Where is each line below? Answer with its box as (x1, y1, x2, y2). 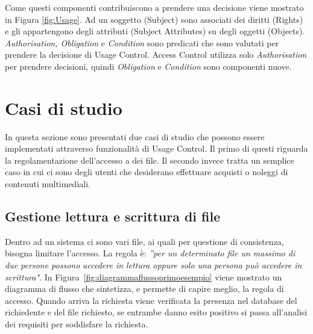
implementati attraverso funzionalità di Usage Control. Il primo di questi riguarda (5, 142, 308, 155)
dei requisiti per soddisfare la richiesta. (5, 318, 148, 330)
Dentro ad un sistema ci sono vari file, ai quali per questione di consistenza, (5, 235, 284, 247)
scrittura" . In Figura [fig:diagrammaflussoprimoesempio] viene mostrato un (5, 270, 282, 283)
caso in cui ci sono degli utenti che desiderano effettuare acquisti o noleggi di (5, 165, 288, 178)
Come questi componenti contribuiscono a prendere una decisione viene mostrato (5, 1, 304, 13)
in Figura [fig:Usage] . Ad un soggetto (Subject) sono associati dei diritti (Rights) (5, 13, 303, 25)
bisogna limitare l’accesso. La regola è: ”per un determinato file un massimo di (5, 247, 296, 259)
